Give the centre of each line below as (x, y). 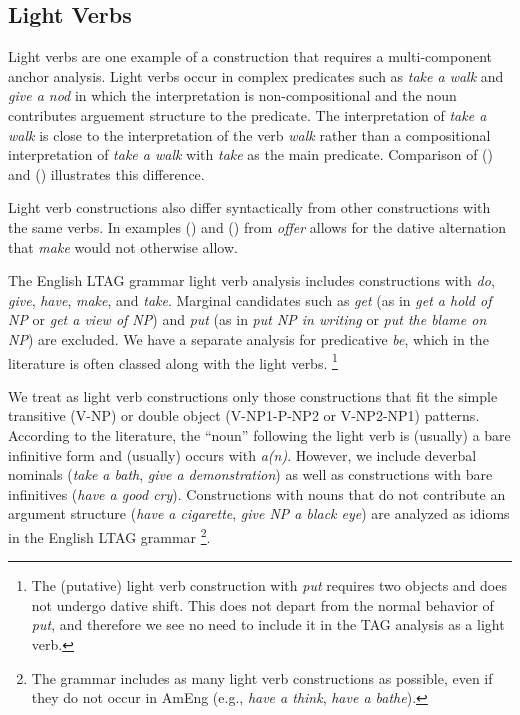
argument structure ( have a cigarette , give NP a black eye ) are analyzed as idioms (259, 513)
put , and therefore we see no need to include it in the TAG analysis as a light (268, 624)
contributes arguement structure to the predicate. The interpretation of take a (247, 114)
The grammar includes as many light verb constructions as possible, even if (262, 677)
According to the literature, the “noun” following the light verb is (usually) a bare (259, 434)
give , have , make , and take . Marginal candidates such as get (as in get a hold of (250, 299)
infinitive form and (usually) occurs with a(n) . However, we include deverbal (242, 454)
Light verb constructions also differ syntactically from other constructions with (249, 207)
